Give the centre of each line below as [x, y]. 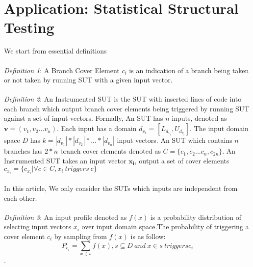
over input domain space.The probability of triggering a [165, 227]
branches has [23, 151]
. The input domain [219, 128]
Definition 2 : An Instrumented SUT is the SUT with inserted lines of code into [123, 99]
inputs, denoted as [199, 118]
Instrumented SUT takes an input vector [65, 160]
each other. [21, 198]
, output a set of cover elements [182, 160]
